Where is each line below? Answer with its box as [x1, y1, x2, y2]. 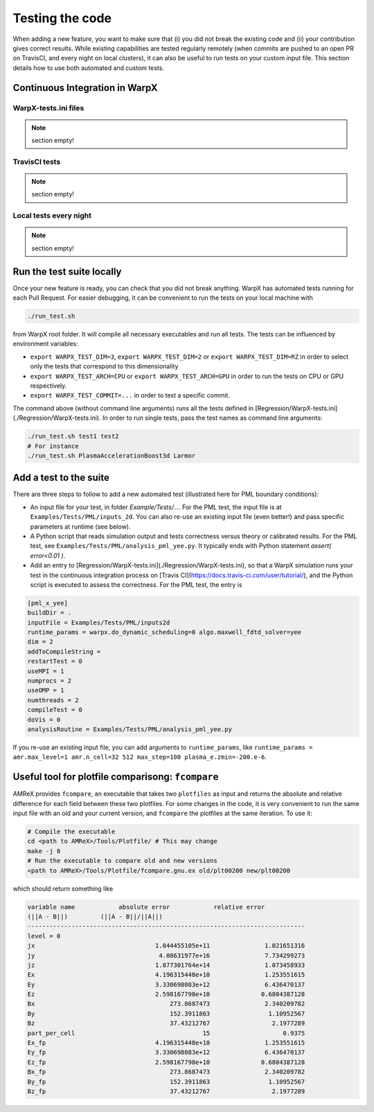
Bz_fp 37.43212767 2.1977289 [27, 1088, 305, 1095]
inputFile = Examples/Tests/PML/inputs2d [27, 618, 170, 626]
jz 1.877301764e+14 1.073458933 [27, 961, 305, 969]
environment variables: [12, 340, 79, 348]
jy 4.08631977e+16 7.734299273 [27, 951, 305, 959]
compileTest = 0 [27, 706, 83, 714]
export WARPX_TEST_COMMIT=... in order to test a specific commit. [30, 391, 230, 400]
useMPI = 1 [27, 667, 64, 675]
